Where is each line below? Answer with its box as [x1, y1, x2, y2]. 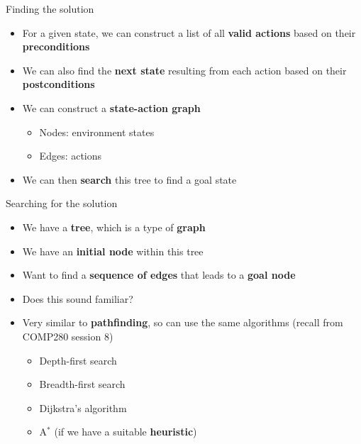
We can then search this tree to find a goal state [22, 172, 237, 187]
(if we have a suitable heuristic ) [54, 424, 197, 439]
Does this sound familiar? [22, 291, 133, 306]
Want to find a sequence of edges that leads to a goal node [22, 267, 296, 282]
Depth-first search [39, 353, 117, 367]
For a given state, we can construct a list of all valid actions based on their [22, 25, 356, 40]
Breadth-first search [39, 377, 126, 392]
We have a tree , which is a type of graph [22, 219, 206, 234]
